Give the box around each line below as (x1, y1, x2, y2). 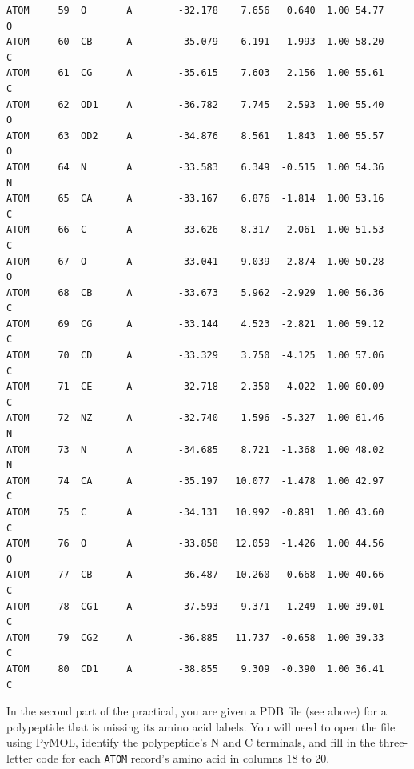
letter (6, 749, 33, 766)
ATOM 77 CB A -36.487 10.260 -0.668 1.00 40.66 (6, 569, 384, 581)
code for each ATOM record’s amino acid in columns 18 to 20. (36, 749, 330, 766)
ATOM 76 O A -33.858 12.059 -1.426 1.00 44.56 (6, 538, 384, 550)
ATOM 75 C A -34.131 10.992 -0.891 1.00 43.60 (6, 507, 384, 518)
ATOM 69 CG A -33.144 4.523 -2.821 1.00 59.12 (6, 318, 384, 330)
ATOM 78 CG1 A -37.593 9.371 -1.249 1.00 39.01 (6, 600, 384, 612)
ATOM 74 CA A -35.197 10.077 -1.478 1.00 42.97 (6, 475, 384, 487)
